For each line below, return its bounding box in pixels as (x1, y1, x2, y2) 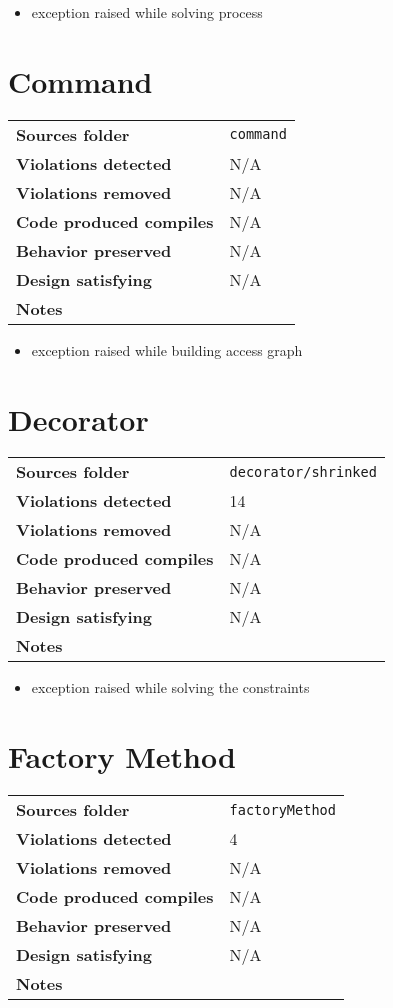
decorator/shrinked (229, 463, 377, 480)
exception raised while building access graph (31, 339, 303, 360)
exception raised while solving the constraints (31, 677, 310, 698)
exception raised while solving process (31, 2, 263, 22)
